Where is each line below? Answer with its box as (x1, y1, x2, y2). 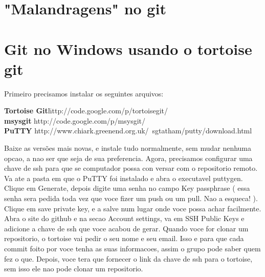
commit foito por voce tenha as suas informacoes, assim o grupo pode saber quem (4, 243, 261, 253)
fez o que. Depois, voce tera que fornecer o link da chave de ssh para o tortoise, (4, 253, 253, 264)
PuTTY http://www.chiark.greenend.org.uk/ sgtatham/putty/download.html (4, 125, 252, 136)
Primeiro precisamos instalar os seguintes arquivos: (4, 88, 164, 98)
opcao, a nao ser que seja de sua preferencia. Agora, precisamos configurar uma (4, 152, 253, 163)
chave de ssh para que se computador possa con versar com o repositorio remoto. (4, 163, 258, 173)
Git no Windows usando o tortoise (4, 38, 252, 59)
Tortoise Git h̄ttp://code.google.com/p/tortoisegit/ (4, 105, 168, 116)
